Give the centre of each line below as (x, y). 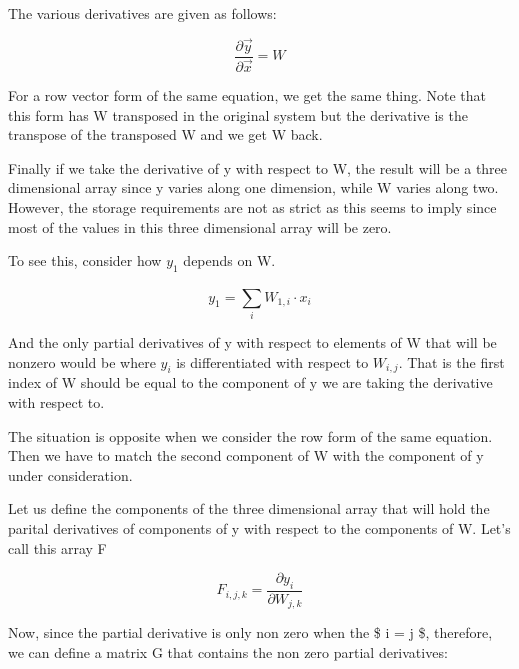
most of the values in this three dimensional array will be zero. (200, 226)
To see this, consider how (85, 260)
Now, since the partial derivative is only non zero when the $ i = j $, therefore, (250, 632)
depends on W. (229, 260)
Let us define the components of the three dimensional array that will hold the (249, 508)
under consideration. (70, 474)
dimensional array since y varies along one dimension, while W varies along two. (253, 187)
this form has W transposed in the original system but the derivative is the (238, 114)
